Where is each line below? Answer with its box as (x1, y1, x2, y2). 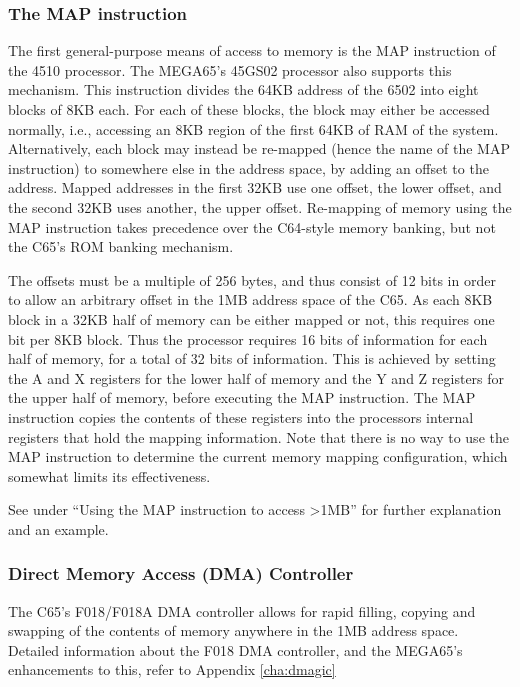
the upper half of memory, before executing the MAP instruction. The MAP (8, 387, 476, 408)
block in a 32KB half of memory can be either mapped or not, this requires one (8, 308, 495, 329)
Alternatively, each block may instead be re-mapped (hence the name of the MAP (8, 138, 510, 159)
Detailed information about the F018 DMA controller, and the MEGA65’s (8, 639, 463, 660)
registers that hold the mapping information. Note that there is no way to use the (8, 426, 509, 447)
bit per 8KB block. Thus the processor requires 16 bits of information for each (8, 328, 488, 349)
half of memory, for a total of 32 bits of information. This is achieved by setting (8, 348, 496, 369)
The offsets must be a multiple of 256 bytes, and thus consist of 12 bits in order (8, 269, 496, 290)
